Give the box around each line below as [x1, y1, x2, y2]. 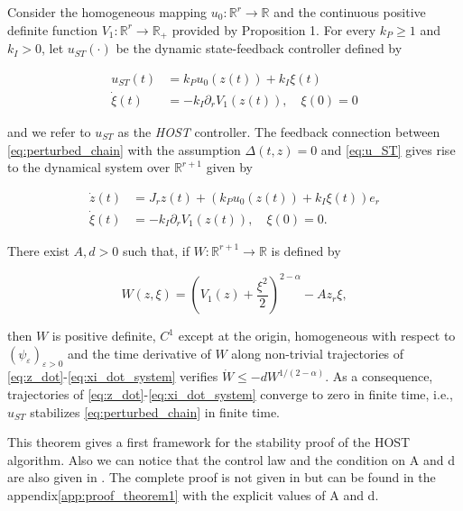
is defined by [271, 241, 341, 260]
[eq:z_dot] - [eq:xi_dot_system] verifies [7, 367, 218, 386]
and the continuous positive [273, 3, 426, 21]
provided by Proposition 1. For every [171, 20, 376, 39]
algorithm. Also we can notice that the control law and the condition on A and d [7, 450, 455, 469]
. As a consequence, [325, 367, 433, 386]
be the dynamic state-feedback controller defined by [116, 39, 403, 58]
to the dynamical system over [7, 158, 171, 177]
